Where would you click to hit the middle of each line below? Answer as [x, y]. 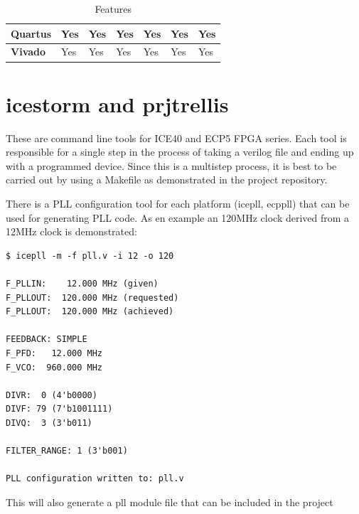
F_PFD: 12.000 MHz [54, 353]
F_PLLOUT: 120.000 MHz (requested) [92, 298]
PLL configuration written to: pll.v [95, 479]
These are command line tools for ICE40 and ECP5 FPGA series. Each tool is [176, 138]
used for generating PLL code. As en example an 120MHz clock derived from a [178, 217]
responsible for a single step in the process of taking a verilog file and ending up [180, 152]
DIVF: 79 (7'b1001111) [59, 409]
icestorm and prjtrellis [117, 103]
